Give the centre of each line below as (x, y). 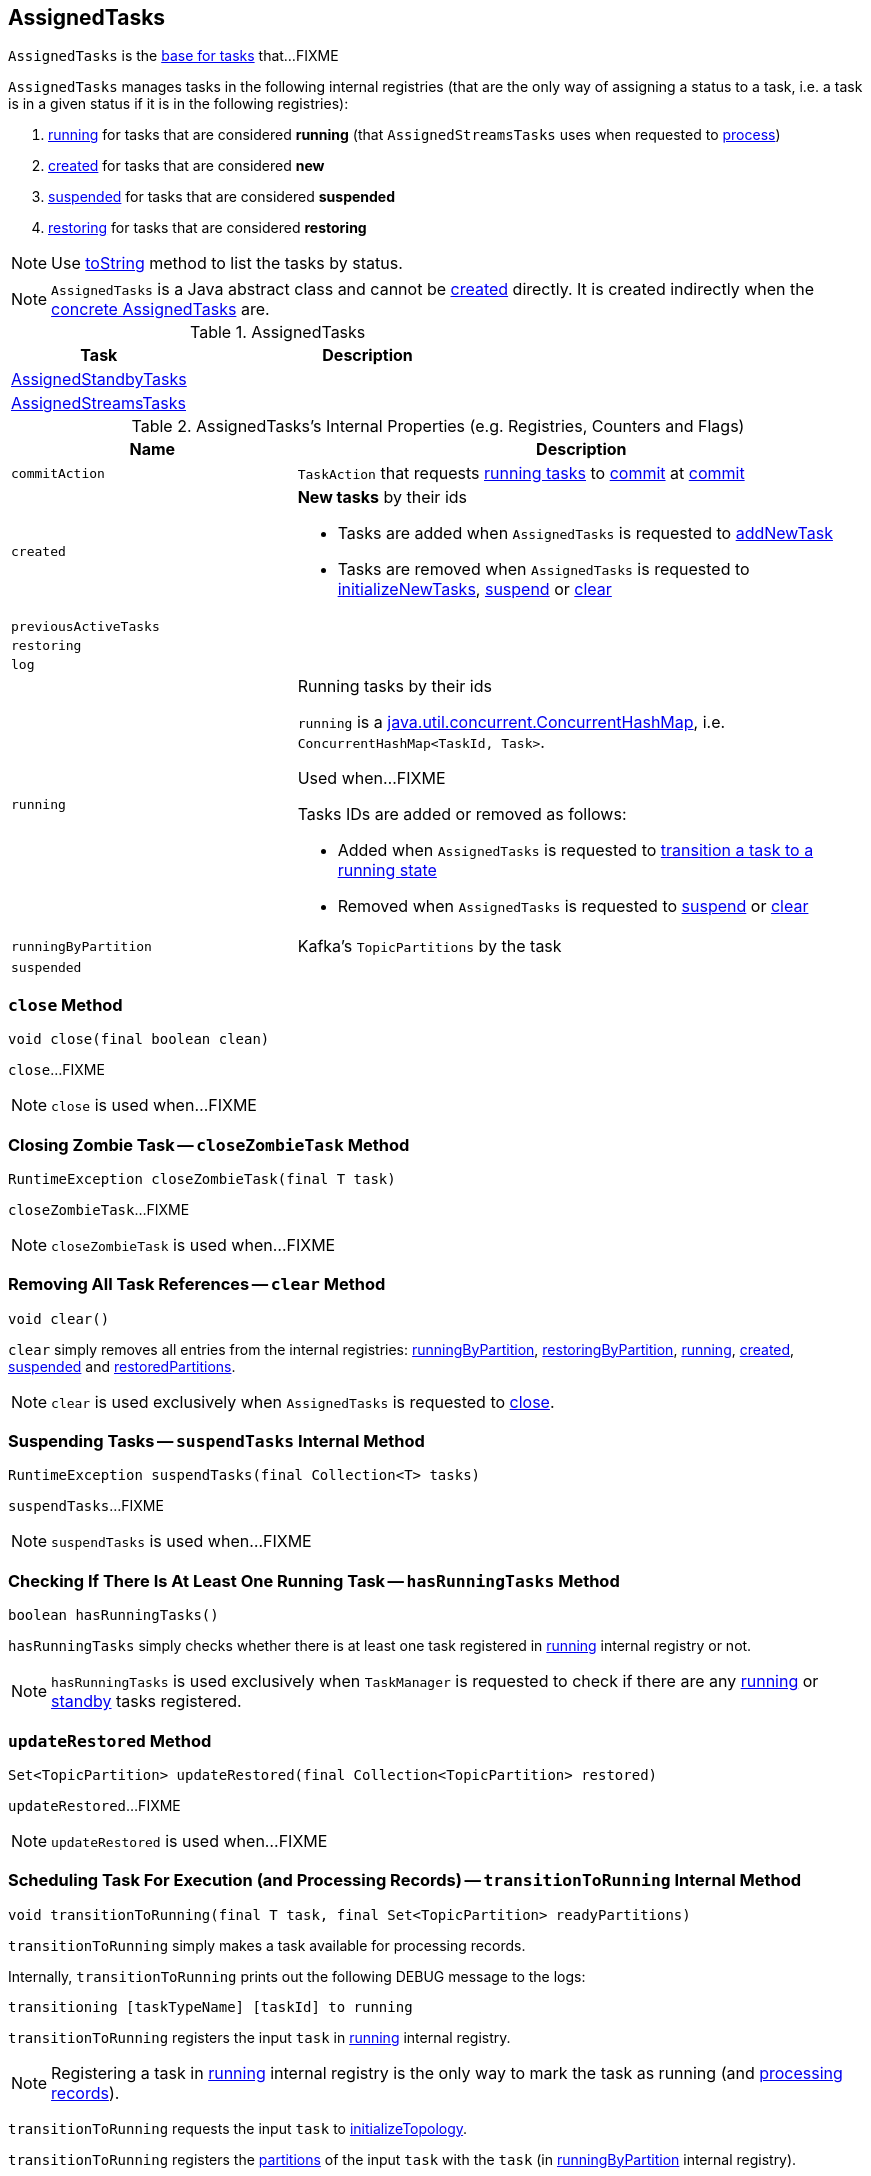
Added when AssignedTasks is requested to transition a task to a (575, 850)
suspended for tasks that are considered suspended (222, 197)
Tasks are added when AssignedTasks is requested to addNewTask (585, 533)
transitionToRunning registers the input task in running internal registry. (259, 2037)
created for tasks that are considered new (186, 166)
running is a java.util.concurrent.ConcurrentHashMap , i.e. (511, 722)
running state (387, 870)
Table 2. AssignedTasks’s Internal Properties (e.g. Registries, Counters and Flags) (438, 426)
